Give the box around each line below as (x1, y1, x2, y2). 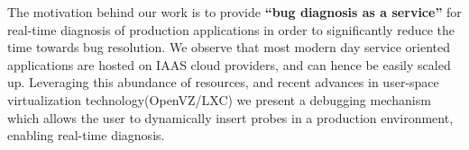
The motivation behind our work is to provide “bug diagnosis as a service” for (7, 3, 462, 21)
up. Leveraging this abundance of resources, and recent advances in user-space (7, 73, 439, 92)
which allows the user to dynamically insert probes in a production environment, (7, 108, 454, 127)
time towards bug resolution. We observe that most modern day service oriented (7, 38, 450, 57)
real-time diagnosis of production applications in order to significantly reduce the (7, 20, 455, 39)
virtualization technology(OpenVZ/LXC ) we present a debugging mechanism (7, 90, 431, 109)
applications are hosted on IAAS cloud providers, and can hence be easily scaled (7, 55, 451, 74)
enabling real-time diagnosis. (7, 126, 165, 145)
